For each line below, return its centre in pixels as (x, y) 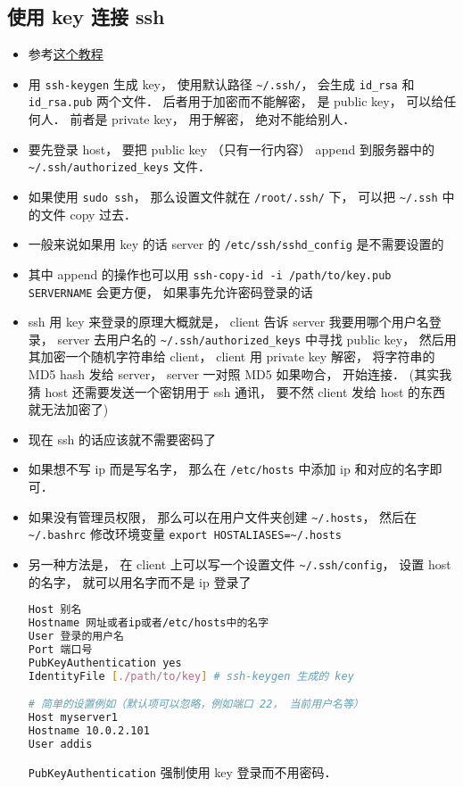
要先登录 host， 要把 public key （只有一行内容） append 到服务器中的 (231, 149)
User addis (60, 744)
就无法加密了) (68, 409)
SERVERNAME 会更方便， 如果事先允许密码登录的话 (170, 291)
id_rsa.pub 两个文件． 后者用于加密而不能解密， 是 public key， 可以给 (236, 101)
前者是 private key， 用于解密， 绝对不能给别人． (213, 119)
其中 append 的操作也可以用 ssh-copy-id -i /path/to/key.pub (210, 273)
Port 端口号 (60, 649)
